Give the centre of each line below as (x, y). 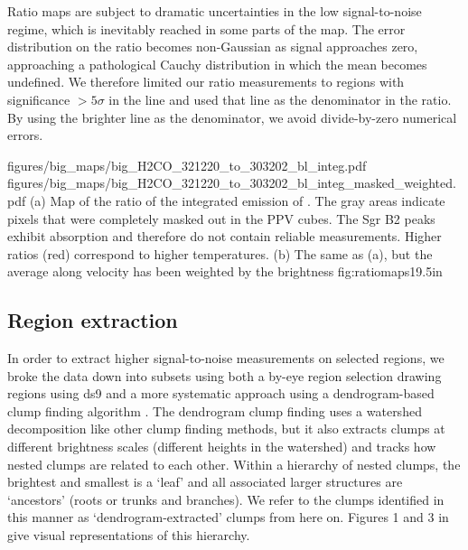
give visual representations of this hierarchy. (129, 535)
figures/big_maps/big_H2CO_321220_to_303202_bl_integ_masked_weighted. (232, 183)
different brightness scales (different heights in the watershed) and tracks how (222, 447)
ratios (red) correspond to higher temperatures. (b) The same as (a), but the (220, 253)
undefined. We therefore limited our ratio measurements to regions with (206, 82)
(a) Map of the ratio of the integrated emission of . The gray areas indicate (237, 200)
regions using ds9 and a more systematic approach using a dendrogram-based (221, 393)
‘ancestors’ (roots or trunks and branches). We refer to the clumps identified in (226, 499)
